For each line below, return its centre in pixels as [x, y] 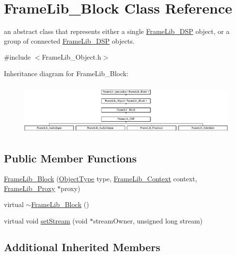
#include [17, 57]
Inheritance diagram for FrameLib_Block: [66, 73]
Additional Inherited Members [82, 247]
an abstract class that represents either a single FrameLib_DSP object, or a [117, 31]
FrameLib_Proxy [30, 188]
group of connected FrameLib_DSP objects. [69, 40]
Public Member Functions [70, 158]
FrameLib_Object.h [71, 57]
